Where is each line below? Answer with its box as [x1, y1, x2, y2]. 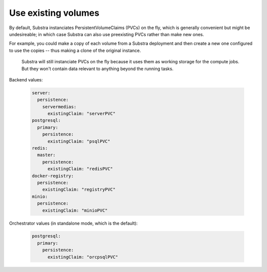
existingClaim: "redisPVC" [47, 166, 113, 172]
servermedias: [42, 104, 77, 110]
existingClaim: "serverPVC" [47, 111, 116, 117]
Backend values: [9, 77, 43, 82]
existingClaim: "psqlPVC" [47, 138, 111, 144]
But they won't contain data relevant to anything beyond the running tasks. [21, 66, 174, 72]
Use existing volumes [9, 7, 100, 18]
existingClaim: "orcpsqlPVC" [47, 254, 118, 260]
